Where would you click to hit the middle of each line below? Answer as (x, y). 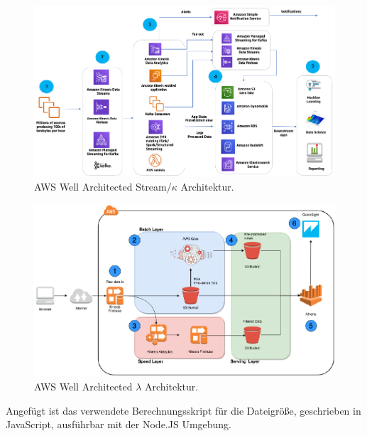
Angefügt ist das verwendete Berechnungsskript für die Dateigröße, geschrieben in (183, 410)
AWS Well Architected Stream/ (103, 187)
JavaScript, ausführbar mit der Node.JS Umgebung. (119, 424)
